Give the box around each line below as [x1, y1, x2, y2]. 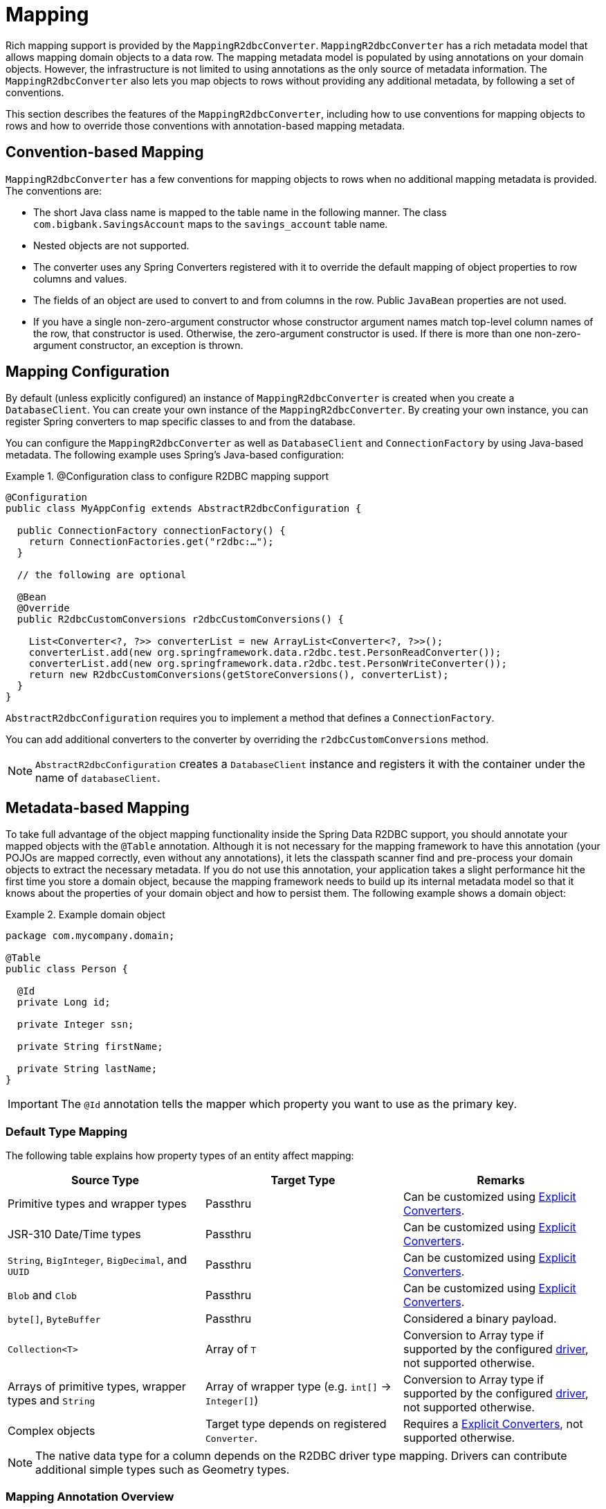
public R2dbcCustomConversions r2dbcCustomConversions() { [17, 614, 344, 625]
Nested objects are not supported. [33, 239, 190, 251]
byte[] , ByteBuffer [8, 1312, 101, 1326]
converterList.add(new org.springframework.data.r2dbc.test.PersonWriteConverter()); [28, 658, 507, 670]
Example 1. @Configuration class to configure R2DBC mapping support [6, 470, 329, 483]
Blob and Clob [8, 1288, 77, 1303]
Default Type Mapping [6, 1124, 127, 1139]
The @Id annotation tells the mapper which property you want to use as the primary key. [60, 1097, 517, 1111]
